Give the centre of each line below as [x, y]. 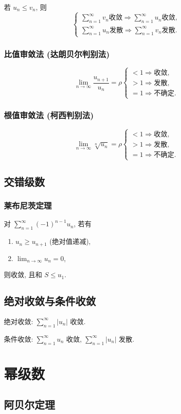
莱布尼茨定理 [28, 206]
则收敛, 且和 [23, 274]
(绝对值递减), [70, 241]
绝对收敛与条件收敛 [50, 301]
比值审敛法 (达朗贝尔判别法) [57, 54]
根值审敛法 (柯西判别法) [49, 115]
